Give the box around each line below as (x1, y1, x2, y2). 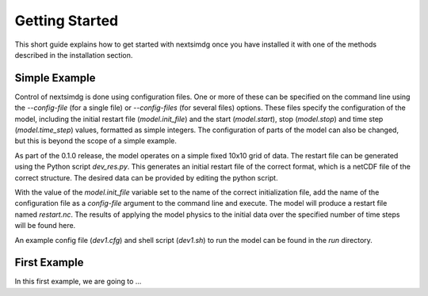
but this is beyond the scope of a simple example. (14, 136, 178, 146)
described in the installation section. (14, 50, 133, 59)
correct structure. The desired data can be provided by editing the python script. (14, 173, 278, 182)
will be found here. (14, 221, 76, 230)
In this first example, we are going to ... (14, 277, 142, 287)
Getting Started (14, 12, 119, 29)
